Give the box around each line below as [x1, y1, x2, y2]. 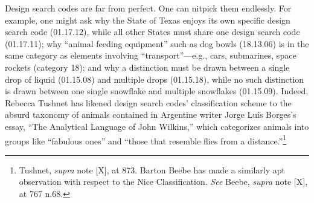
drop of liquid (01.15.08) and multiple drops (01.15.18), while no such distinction [5, 72, 304, 85]
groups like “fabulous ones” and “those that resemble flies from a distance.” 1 [5, 132, 287, 147]
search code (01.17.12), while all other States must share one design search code [5, 25, 300, 38]
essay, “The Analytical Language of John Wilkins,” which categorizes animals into [5, 120, 309, 132]
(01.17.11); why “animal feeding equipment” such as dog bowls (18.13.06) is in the [5, 37, 309, 50]
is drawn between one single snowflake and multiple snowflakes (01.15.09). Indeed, [5, 85, 309, 97]
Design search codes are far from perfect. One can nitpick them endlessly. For [5, 2, 292, 14]
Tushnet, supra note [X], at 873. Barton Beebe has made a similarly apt [19, 163, 286, 176]
